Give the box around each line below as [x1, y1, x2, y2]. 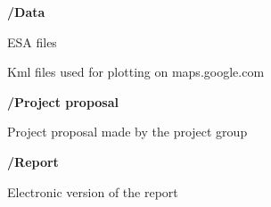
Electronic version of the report [7, 182, 178, 201]
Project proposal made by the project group [7, 122, 248, 141]
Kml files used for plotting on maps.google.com [7, 62, 265, 81]
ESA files [7, 32, 57, 51]
